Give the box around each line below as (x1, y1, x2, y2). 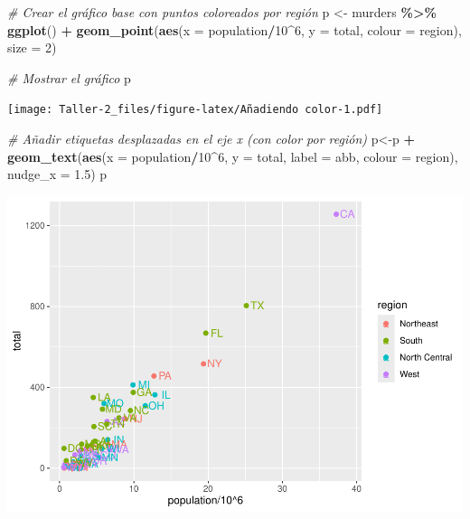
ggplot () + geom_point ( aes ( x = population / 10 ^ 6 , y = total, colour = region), (7, 20, 462, 39)
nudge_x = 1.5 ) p (7, 165, 108, 184)
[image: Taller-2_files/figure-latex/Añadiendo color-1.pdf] (7, 103, 383, 117)
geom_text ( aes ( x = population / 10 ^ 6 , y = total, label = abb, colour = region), (7, 146, 458, 165)
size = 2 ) (7, 38, 57, 57)
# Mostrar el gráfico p (7, 68, 131, 87)
